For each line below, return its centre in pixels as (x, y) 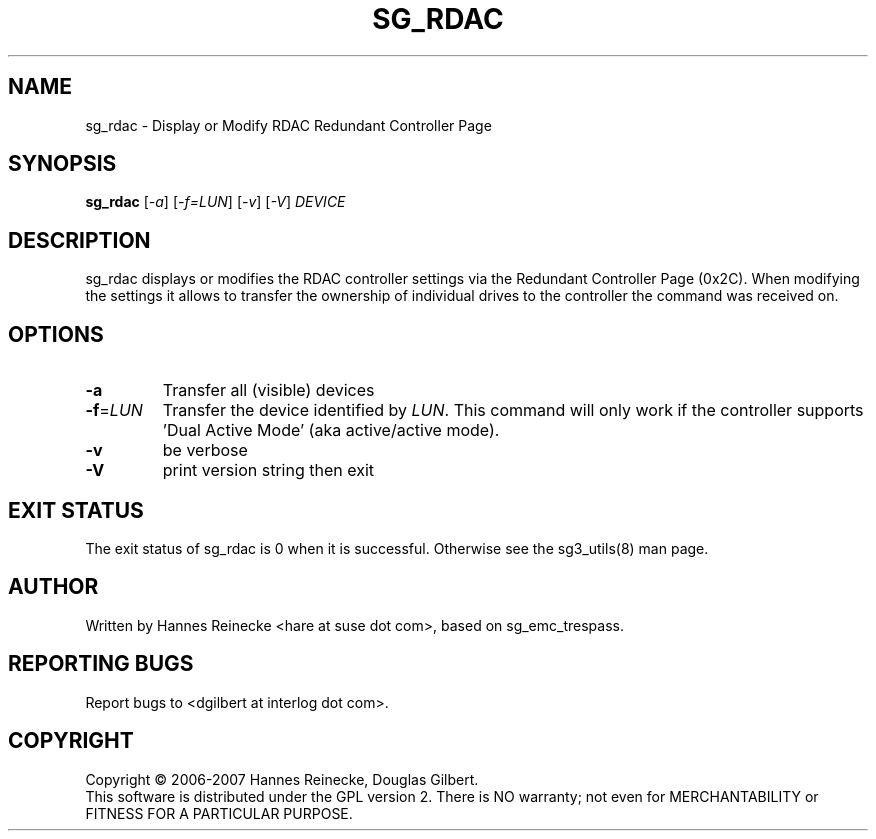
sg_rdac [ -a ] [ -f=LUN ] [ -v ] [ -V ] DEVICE (215, 202)
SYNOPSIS (62, 164)
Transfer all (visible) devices (268, 390)
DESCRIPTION (79, 240)
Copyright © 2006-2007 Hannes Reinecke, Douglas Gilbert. (282, 779)
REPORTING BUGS (101, 664)
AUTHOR (53, 587)
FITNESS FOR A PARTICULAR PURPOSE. (219, 813)
